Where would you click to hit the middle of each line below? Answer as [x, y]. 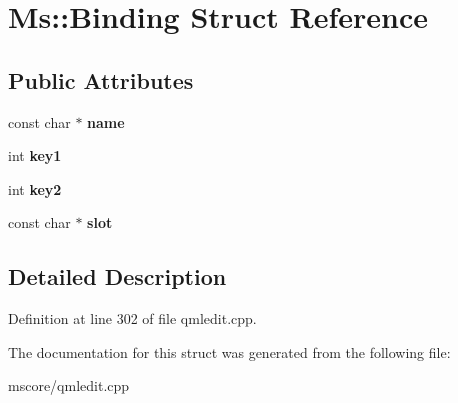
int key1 [35, 155]
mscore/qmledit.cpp [69, 385]
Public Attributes [101, 79]
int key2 [35, 188]
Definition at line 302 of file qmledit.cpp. [132, 318]
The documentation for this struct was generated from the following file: [229, 351]
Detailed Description [117, 276]
